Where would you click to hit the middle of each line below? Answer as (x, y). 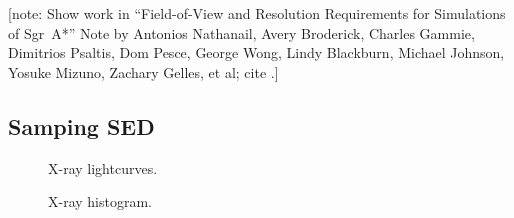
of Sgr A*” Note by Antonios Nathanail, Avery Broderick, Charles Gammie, (241, 32)
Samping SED (81, 125)
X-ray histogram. (100, 201)
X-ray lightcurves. (103, 167)
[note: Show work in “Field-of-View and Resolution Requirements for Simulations (257, 13)
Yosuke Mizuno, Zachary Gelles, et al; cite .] (143, 71)
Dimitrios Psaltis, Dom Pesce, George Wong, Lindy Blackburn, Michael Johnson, (256, 52)
